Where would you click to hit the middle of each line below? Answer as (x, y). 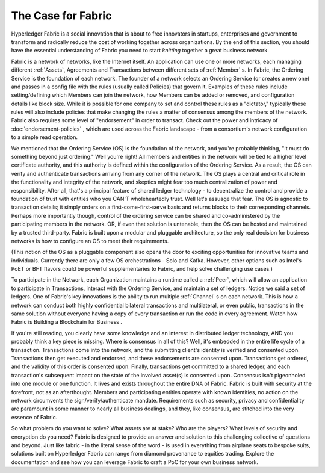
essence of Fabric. (34, 417)
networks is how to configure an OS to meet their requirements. (90, 241)
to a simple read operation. (45, 137)
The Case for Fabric (61, 16)
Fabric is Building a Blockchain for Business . (67, 322)
